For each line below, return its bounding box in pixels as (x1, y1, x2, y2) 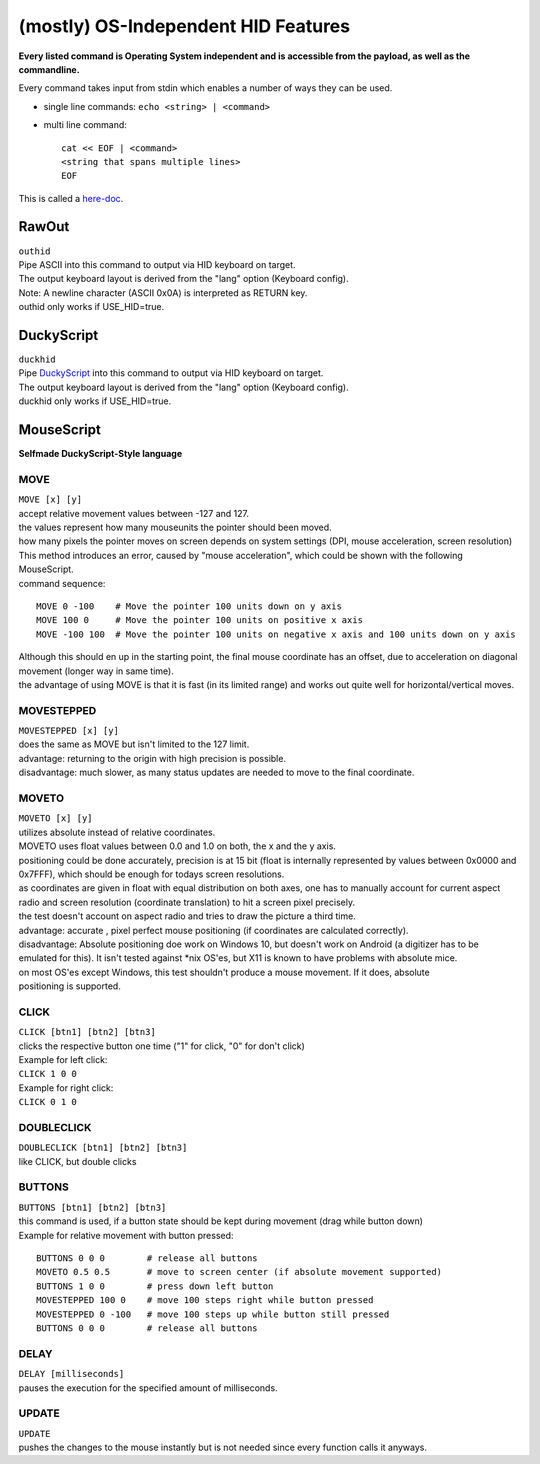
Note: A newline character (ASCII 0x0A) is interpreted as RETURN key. (18, 286, 308, 299)
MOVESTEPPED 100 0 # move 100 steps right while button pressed (36, 1295, 374, 1306)
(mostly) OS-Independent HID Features (18, 15, 350, 37)
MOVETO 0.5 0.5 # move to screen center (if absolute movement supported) (36, 1266, 443, 1278)
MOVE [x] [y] (18, 494, 83, 505)
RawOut (18, 218, 70, 235)
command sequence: (18, 577, 106, 589)
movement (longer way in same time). (18, 665, 174, 677)
